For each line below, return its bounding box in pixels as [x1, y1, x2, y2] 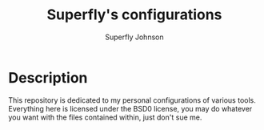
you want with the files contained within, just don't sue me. [8, 112, 202, 122]
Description [8, 68, 88, 87]
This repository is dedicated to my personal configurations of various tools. [8, 95, 256, 105]
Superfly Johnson [105, 32, 164, 42]
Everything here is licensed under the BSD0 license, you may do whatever [8, 104, 253, 113]
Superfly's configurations [46, 6, 222, 24]
